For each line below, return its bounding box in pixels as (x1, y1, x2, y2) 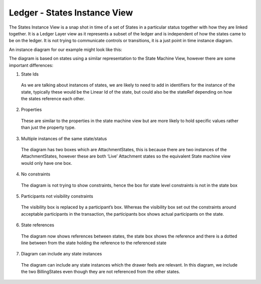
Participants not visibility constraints (21, 193, 94, 199)
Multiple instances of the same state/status (21, 136, 107, 142)
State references (21, 222, 55, 228)
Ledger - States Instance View (9, 7, 133, 18)
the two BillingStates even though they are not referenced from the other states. (21, 269, 180, 275)
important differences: (9, 62, 53, 68)
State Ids (21, 71, 39, 77)
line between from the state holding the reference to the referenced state (21, 240, 167, 246)
